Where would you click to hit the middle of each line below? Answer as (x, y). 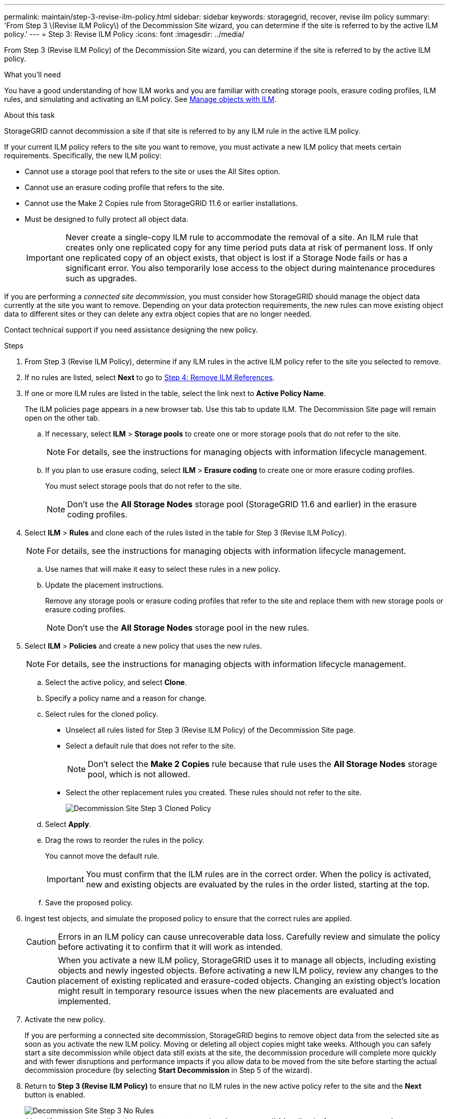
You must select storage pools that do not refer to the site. (144, 486)
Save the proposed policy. (89, 903)
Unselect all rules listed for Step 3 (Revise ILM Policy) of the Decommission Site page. (211, 730)
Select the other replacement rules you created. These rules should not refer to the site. (214, 792)
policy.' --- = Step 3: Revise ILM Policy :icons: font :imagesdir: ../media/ (124, 34)
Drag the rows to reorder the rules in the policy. (125, 840)
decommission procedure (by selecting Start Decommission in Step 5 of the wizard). (168, 1070)
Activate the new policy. (65, 1019)
